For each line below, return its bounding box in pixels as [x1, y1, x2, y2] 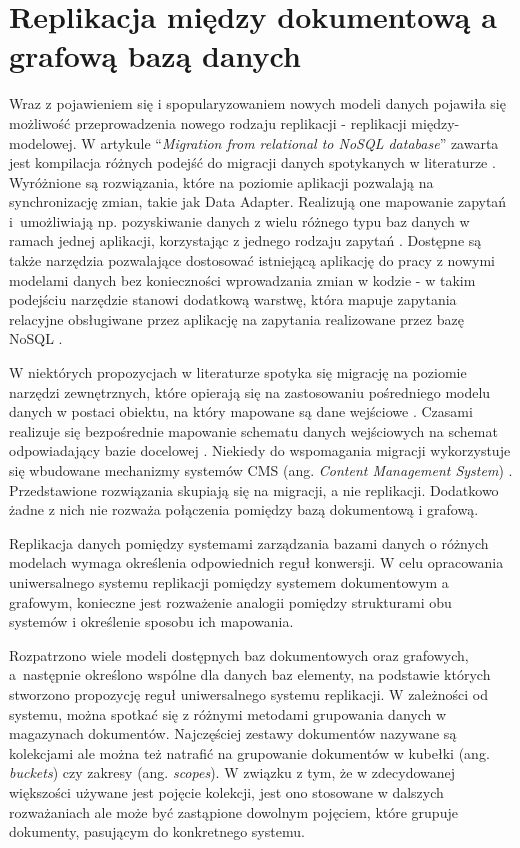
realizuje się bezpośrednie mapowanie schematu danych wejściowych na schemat [9, 420, 498, 441]
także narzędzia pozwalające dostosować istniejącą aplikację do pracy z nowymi [9, 250, 495, 271]
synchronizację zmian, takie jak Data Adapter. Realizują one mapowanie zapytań [9, 191, 507, 212]
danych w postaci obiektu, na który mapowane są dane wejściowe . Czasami [9, 401, 473, 422]
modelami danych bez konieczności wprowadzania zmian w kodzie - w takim [9, 269, 476, 290]
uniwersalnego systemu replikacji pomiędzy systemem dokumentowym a [9, 571, 449, 592]
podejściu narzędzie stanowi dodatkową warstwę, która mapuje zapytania [9, 289, 457, 310]
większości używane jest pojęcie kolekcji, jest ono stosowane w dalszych [9, 781, 444, 802]
